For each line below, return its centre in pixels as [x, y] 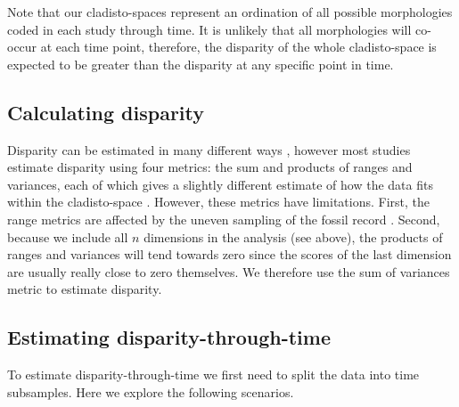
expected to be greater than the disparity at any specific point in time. [201, 64]
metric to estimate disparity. [85, 289]
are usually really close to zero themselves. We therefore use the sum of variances [229, 271]
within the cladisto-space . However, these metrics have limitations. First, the [219, 202]
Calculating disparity [106, 112]
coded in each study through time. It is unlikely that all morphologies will [209, 29]
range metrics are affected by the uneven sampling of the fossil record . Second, [224, 219]
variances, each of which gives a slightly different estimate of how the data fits [220, 184]
